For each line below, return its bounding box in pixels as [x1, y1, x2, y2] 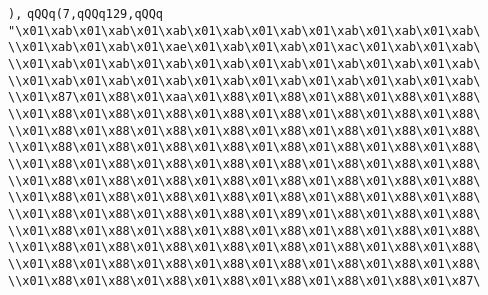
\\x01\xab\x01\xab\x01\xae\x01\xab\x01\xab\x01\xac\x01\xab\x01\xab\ [8, 40, 481, 55]
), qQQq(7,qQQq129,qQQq [8, 7, 164, 21]
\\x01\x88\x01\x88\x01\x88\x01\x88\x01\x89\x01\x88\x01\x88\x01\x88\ [8, 206, 481, 221]
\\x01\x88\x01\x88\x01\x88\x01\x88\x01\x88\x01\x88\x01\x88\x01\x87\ [8, 273, 481, 288]
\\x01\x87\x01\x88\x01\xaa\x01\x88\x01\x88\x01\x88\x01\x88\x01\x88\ [8, 90, 481, 105]
